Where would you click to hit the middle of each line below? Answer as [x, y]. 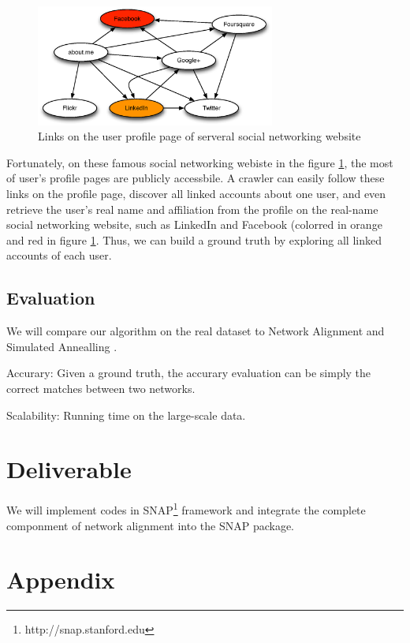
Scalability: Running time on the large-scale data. [126, 415]
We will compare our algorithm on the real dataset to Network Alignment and [196, 331]
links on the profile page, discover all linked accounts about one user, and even [196, 194]
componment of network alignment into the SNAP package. [151, 525]
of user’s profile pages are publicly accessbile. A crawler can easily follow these [196, 178]
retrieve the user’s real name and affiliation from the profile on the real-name [192, 209]
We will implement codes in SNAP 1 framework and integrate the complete [186, 508]
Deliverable [69, 469]
